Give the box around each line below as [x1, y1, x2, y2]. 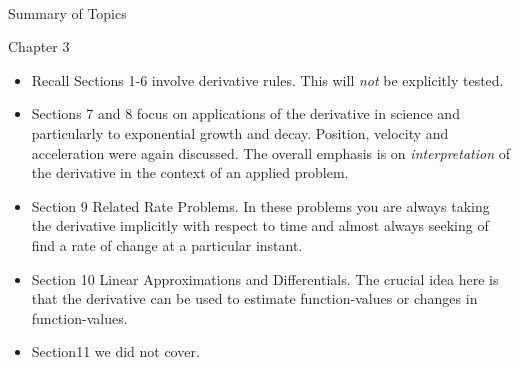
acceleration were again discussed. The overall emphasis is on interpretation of [31, 142, 511, 163]
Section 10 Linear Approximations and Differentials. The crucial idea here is [31, 268, 499, 289]
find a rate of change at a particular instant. [31, 234, 303, 255]
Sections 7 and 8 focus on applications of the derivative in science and [31, 103, 460, 124]
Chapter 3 [8, 36, 70, 57]
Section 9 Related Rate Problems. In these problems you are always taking [31, 195, 490, 216]
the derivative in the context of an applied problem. [31, 162, 349, 183]
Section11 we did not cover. [31, 341, 200, 362]
